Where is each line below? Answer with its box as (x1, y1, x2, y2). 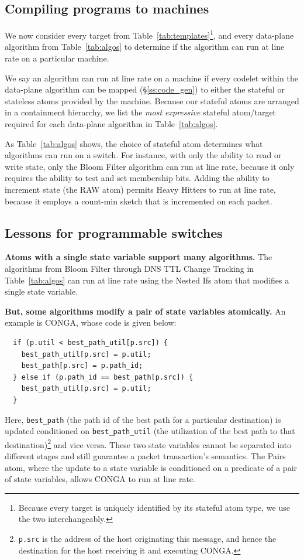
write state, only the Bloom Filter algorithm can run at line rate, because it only (5, 160, 295, 172)
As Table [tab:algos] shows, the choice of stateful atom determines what (5, 137, 263, 149)
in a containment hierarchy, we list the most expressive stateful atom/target (5, 106, 277, 118)
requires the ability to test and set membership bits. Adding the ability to (5, 172, 270, 184)
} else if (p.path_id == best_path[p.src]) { (13, 373, 194, 381)
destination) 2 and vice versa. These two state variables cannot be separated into (5, 436, 292, 450)
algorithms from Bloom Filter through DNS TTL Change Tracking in (5, 262, 254, 274)
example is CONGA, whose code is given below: (5, 316, 177, 329)
